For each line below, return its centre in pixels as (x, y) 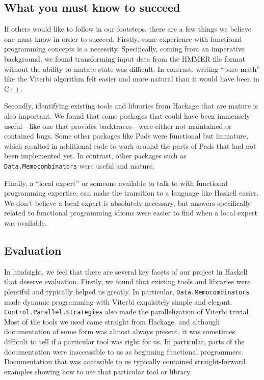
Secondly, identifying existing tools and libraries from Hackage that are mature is (131, 106)
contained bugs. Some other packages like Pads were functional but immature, (126, 136)
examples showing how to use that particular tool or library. (98, 371)
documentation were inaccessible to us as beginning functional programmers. (124, 351)
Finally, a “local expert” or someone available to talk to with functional (116, 183)
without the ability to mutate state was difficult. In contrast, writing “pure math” (132, 69)
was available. (25, 222)
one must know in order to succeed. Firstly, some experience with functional (123, 38)
